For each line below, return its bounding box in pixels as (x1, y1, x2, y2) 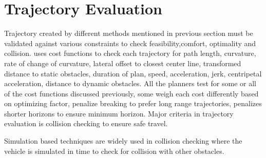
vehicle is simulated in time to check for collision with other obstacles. (4, 145, 224, 156)
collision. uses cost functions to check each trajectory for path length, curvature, (4, 48, 256, 58)
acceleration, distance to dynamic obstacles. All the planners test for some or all (4, 78, 256, 89)
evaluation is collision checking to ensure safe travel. (4, 118, 168, 129)
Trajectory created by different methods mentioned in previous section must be (4, 28, 253, 38)
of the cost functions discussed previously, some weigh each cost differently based (4, 88, 259, 98)
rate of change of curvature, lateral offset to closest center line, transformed (4, 57, 241, 68)
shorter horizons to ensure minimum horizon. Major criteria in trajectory (4, 108, 234, 118)
